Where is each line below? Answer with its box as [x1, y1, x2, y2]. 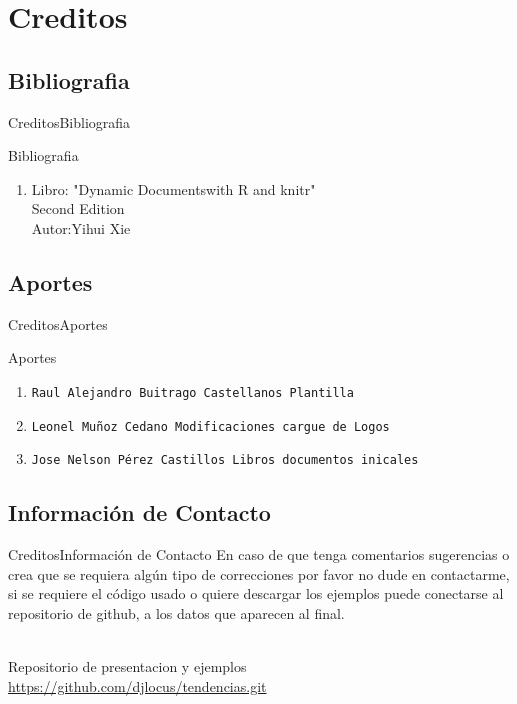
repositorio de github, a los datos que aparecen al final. [8, 602, 345, 623]
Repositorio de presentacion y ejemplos [8, 656, 247, 677]
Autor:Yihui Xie [31, 217, 131, 238]
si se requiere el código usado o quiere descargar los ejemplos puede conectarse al [8, 583, 504, 604]
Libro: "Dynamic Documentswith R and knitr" [31, 178, 316, 199]
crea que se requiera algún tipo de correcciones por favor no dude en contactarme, [8, 563, 510, 584]
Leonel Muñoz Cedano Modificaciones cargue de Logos [31, 419, 390, 434]
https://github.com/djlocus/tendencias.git [8, 675, 267, 696]
